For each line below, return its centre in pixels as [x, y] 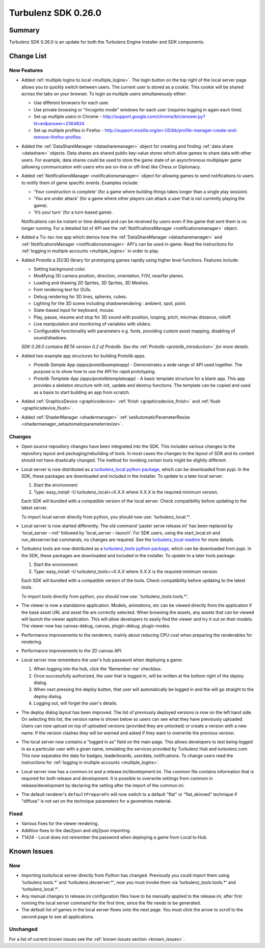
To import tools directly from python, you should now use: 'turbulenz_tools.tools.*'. [105, 596]
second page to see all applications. [58, 917]
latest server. [34, 508]
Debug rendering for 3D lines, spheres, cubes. [80, 297]
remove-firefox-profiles [57, 137]
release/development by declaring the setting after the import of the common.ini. [103, 785]
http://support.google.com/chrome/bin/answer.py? [154, 117]
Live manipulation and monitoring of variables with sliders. [93, 324]
